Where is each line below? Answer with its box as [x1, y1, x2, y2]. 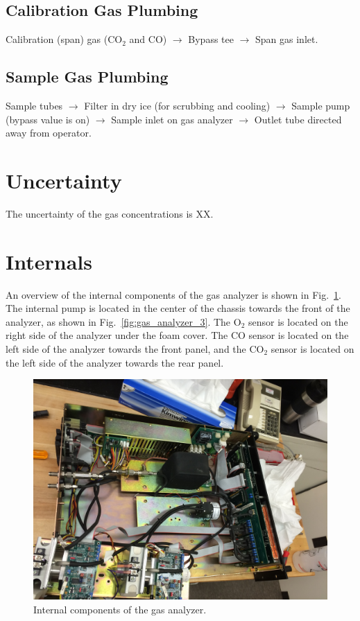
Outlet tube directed [254, 112, 342, 126]
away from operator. [6, 125, 92, 140]
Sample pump [291, 98, 350, 112]
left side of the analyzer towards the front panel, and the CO [6, 342, 264, 356]
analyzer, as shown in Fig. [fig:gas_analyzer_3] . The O [6, 314, 241, 329]
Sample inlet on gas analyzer [111, 112, 233, 126]
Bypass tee [188, 32, 234, 46]
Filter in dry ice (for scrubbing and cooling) [84, 98, 271, 112]
